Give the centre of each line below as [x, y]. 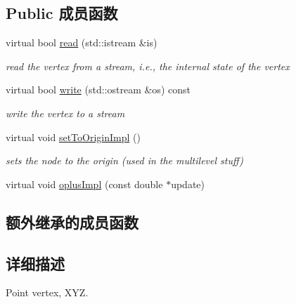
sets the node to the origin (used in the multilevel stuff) [124, 160]
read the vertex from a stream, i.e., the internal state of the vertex [148, 66]
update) [188, 184]
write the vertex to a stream [65, 113]
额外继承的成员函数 [72, 222]
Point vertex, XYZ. [47, 292]
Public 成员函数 [62, 13]
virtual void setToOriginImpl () [73, 137]
